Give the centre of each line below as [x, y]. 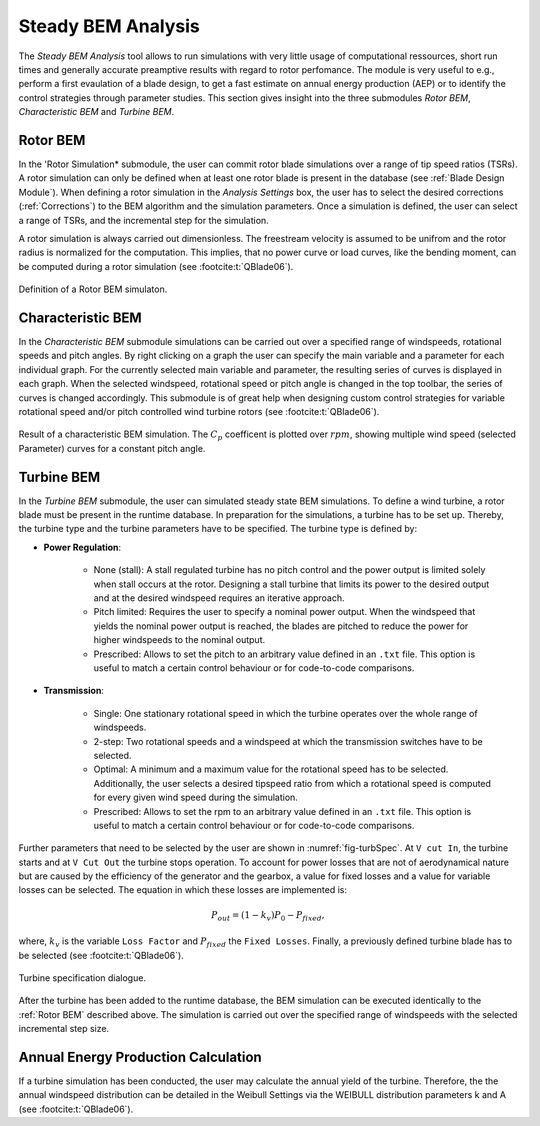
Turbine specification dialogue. [82, 977]
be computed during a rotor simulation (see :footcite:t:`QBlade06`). [156, 266]
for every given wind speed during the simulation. [196, 797]
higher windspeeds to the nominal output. [179, 640]
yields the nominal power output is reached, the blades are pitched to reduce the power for [281, 626]
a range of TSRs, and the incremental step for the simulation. [143, 220]
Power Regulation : [82, 547]
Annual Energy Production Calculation [140, 1056]
